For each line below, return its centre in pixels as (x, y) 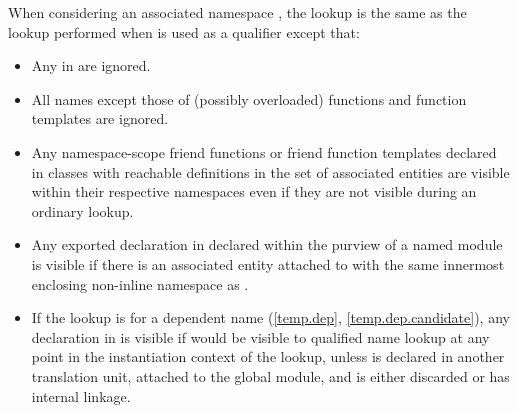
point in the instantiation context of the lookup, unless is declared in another (268, 356)
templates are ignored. (100, 118)
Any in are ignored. (91, 65)
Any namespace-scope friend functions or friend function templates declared (264, 151)
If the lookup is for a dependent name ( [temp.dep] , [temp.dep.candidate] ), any (270, 317)
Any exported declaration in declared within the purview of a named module (267, 244)
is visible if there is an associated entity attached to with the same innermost (268, 263)
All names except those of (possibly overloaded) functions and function (249, 98)
